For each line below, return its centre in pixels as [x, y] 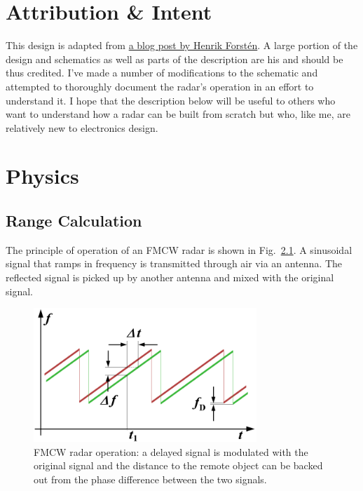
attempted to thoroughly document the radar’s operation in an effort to [160, 86]
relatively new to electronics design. [82, 127]
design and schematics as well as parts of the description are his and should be [174, 59]
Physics [42, 176]
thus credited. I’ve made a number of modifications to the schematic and [162, 73]
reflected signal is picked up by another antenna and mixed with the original [170, 277]
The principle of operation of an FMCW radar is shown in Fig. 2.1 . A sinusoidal [179, 249]
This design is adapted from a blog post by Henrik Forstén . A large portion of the [182, 45]
